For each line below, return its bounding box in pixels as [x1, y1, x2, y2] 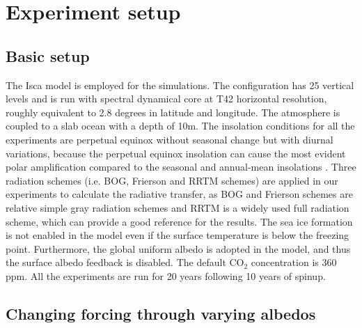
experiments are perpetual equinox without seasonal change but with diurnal [6, 132, 333, 146]
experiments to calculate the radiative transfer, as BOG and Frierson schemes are [6, 187, 353, 201]
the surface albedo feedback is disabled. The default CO [6, 255, 244, 270]
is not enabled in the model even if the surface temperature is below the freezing [6, 228, 349, 242]
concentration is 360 [251, 255, 337, 270]
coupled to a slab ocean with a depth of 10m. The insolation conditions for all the [6, 118, 355, 133]
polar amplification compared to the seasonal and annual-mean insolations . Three [6, 159, 356, 174]
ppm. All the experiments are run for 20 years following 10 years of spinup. [6, 268, 326, 283]
